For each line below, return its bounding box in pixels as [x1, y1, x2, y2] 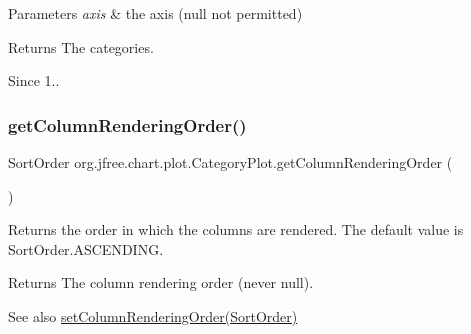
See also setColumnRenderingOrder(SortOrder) [8, 305, 298, 326]
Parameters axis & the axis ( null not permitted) [8, 3, 303, 23]
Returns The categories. [8, 36, 154, 57]
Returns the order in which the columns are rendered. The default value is [8, 219, 464, 240]
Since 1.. [8, 70, 60, 91]
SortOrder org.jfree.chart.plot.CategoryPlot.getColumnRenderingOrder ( [8, 152, 453, 172]
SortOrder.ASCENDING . [8, 238, 164, 259]
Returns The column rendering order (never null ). [8, 272, 314, 293]
